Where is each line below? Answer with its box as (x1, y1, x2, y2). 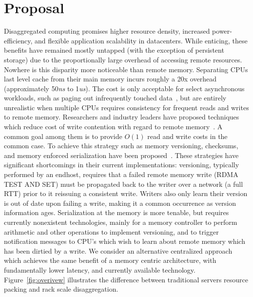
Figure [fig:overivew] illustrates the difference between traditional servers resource (4, 274, 249, 284)
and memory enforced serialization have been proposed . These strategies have (4, 150, 239, 160)
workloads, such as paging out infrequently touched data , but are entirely (4, 93, 227, 103)
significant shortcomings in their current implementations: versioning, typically (4, 159, 239, 170)
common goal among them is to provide (4, 131, 122, 141)
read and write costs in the (147, 131, 228, 141)
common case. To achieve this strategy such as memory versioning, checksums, (4, 140, 238, 151)
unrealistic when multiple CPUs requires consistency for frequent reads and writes (4, 102, 249, 112)
